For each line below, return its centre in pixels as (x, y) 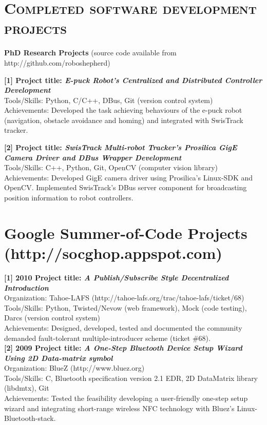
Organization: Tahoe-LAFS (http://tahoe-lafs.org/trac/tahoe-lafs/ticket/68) (124, 298)
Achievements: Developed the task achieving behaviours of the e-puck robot (123, 110)
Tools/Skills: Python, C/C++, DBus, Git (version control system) (109, 100)
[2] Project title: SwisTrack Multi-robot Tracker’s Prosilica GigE (121, 147)
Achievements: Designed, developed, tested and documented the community (123, 327)
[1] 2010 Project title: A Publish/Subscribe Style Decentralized (117, 277)
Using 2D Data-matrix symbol (59, 358)
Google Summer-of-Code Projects (126, 232)
